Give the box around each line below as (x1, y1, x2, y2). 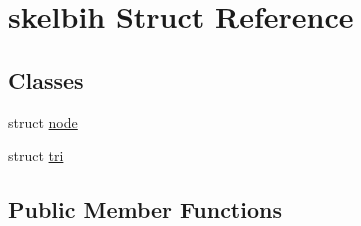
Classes (8, 64, 84, 95)
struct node (8, 111, 78, 132)
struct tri (8, 145, 64, 166)
